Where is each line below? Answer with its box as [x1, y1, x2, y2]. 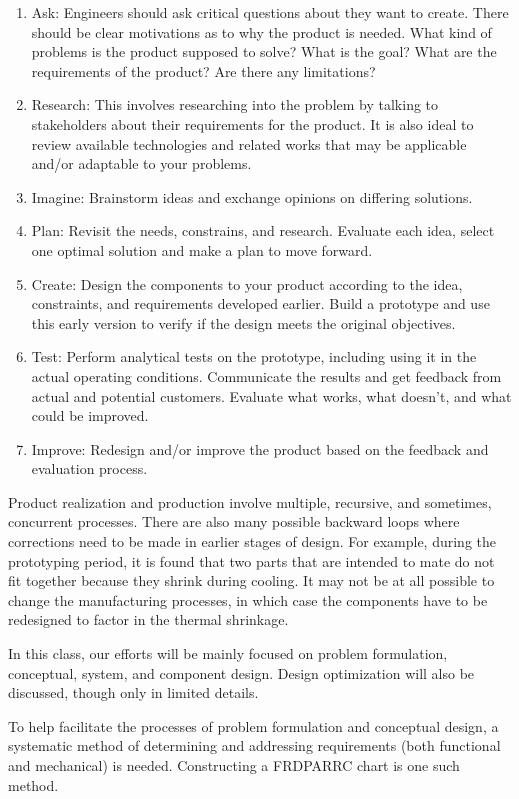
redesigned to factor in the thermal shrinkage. [8, 609, 289, 630]
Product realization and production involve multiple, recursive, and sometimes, [8, 491, 492, 512]
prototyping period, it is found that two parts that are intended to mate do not [8, 550, 495, 571]
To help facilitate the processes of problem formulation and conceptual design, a [8, 715, 499, 736]
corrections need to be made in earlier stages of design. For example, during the [8, 531, 496, 552]
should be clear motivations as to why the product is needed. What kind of [31, 21, 492, 42]
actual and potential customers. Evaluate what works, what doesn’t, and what [31, 385, 512, 406]
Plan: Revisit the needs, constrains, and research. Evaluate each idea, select [31, 220, 495, 241]
